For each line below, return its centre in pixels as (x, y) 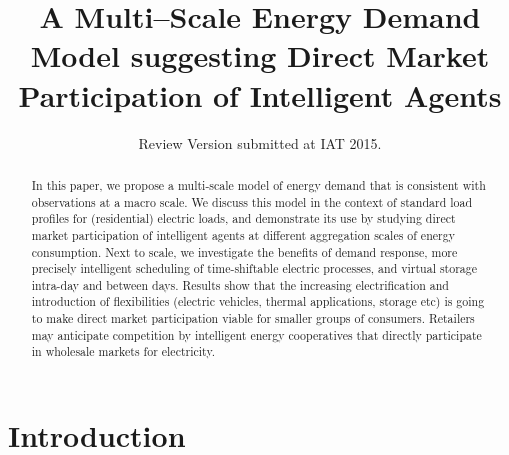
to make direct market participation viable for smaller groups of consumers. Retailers (253, 318)
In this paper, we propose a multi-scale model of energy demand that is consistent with (258, 184)
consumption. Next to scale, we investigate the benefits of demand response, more (244, 251)
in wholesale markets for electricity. (123, 351)
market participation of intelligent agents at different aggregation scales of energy (243, 234)
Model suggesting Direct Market (260, 55)
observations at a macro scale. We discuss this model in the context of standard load (252, 201)
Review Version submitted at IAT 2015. (260, 142)
